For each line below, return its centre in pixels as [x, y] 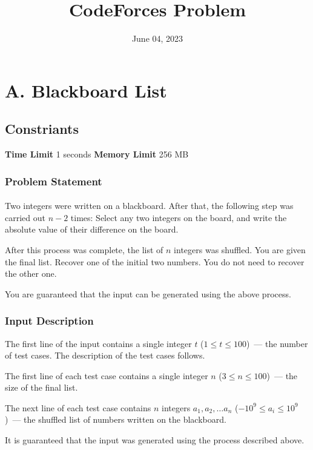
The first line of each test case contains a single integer [107, 375]
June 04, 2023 [157, 38]
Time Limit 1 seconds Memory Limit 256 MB [97, 154]
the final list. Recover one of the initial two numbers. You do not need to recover [155, 261]
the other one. [31, 273]
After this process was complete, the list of [84, 249]
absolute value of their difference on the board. [92, 229]
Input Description [49, 321]
